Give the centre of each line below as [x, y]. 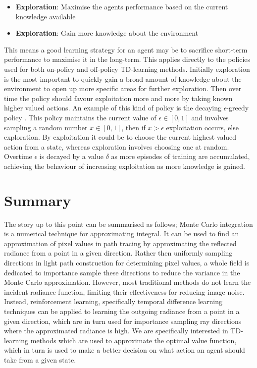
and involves [210, 117]
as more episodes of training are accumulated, [180, 156]
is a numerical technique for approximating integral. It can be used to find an [122, 234]
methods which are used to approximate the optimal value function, [133, 340]
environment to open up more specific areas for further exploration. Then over [123, 88]
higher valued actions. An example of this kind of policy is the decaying [113, 108]
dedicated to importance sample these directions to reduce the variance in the [122, 272]
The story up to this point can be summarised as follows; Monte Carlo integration [128, 224]
